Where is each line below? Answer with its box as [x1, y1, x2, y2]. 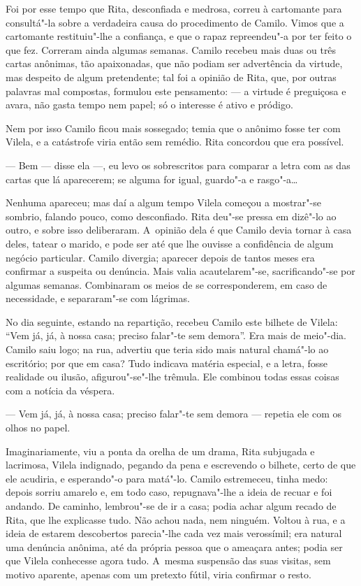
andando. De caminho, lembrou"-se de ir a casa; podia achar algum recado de [6, 499, 337, 513]
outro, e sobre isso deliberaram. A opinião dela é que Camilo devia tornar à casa [6, 222, 352, 237]
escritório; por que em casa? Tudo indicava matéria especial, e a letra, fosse [6, 355, 327, 370]
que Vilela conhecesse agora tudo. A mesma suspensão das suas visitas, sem [6, 553, 331, 568]
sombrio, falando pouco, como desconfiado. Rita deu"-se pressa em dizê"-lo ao [6, 208, 337, 223]
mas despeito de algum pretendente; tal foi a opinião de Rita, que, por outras [6, 69, 337, 84]
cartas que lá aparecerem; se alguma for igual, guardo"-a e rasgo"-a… [6, 171, 298, 186]
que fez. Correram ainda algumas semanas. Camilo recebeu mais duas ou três [6, 42, 337, 57]
